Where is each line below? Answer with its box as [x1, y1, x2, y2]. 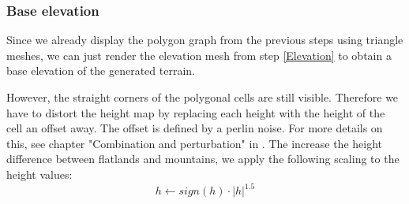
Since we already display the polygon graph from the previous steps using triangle [6, 32, 403, 48]
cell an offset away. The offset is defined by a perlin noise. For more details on [6, 120, 383, 136]
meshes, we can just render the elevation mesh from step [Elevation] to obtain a [6, 46, 392, 63]
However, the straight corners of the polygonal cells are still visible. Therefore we [6, 89, 399, 105]
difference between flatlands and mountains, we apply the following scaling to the [6, 150, 400, 167]
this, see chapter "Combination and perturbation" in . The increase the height [6, 135, 382, 151]
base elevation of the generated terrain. [6, 62, 195, 79]
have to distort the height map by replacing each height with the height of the [6, 104, 385, 121]
